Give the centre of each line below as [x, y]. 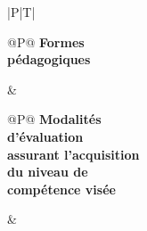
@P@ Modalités [54, 119]
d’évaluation [45, 136]
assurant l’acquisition [73, 154]
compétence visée [61, 189]
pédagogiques [49, 59]
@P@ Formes [46, 41]
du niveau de [48, 172]
